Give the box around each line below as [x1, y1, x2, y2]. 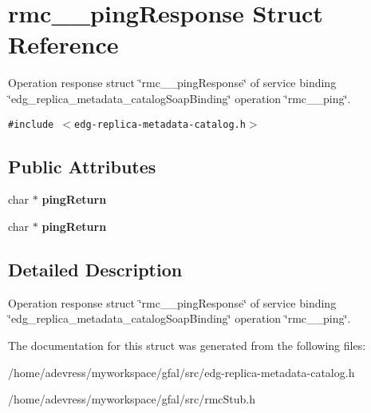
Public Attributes [8, 153, 156, 178]
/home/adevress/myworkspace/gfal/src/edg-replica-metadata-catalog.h [8, 363, 355, 380]
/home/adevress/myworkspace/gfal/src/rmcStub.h [8, 391, 256, 407]
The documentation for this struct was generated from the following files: [8, 336, 366, 353]
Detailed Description [8, 256, 183, 281]
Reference [8, 28, 119, 61]
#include [8, 118, 54, 130]
